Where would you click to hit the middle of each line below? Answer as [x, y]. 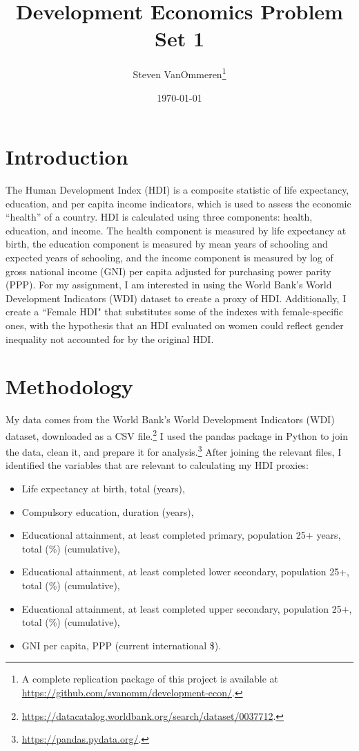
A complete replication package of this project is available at [150, 679]
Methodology [69, 386]
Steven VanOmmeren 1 [179, 73]
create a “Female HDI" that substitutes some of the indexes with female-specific [175, 312]
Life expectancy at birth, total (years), [103, 489]
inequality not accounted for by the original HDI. [110, 339]
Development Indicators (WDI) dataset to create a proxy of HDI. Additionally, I [176, 298]
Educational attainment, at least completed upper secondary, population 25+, [187, 608]
